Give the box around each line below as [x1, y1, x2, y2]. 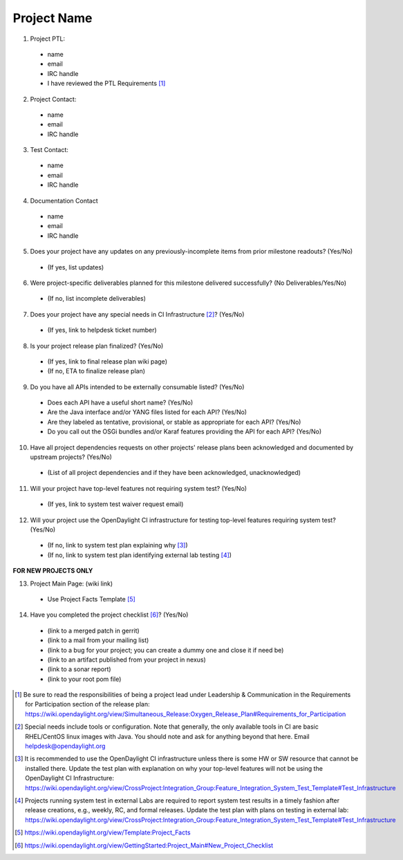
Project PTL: [30, 35, 66, 43]
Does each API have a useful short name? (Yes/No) [47, 398, 194, 407]
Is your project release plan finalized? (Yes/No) [30, 342, 164, 350]
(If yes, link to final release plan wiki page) [47, 357, 167, 366]
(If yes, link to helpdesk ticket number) [47, 326, 157, 335]
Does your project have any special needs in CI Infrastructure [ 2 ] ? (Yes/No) [30, 310, 245, 318]
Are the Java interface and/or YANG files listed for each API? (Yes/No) [47, 408, 247, 416]
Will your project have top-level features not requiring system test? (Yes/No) [30, 484, 247, 492]
